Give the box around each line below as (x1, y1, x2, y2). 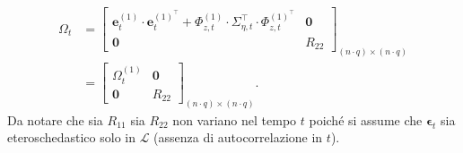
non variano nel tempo (172, 110, 297, 129)
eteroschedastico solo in (7, 128, 135, 147)
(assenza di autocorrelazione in (153, 128, 323, 147)
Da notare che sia (7, 110, 103, 129)
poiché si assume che (309, 110, 423, 129)
